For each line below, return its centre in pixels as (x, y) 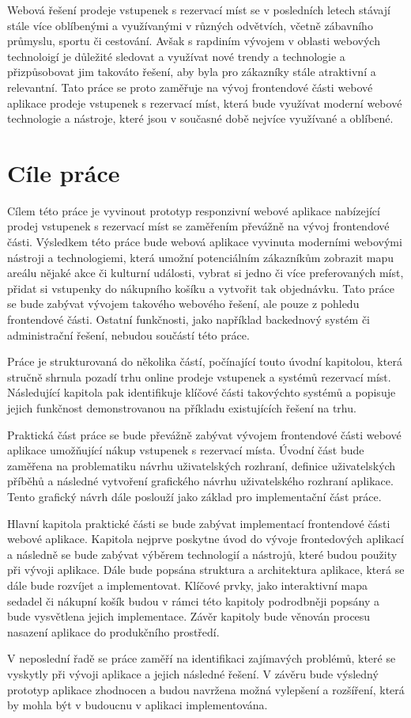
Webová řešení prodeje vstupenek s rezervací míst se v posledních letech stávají (199, 9)
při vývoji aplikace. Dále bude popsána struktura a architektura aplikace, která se (206, 570)
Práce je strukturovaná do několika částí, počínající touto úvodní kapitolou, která (205, 361)
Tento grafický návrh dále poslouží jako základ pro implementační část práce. (194, 496)
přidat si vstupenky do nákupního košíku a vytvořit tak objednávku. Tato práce (201, 288)
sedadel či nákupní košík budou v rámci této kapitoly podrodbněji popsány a (193, 600)
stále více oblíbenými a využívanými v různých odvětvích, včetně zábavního (190, 25)
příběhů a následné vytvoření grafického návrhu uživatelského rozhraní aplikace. (200, 481)
